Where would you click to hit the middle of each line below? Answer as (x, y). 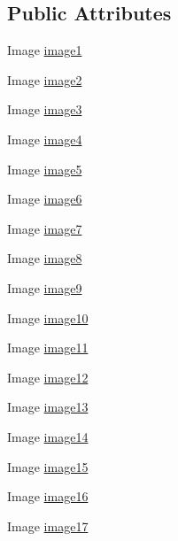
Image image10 (48, 317)
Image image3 (45, 109)
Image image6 (45, 199)
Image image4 (45, 139)
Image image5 (45, 169)
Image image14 (48, 436)
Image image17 (48, 526)
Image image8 (45, 258)
